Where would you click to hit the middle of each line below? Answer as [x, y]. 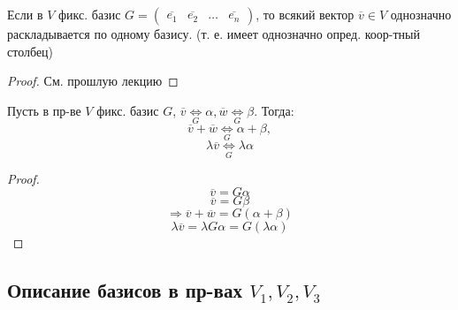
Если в [25, 14]
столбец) [31, 51]
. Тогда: [274, 110]
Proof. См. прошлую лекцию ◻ [93, 81]
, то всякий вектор [305, 14]
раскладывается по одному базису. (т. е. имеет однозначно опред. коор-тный [214, 34]
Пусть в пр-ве [44, 110]
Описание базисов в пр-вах [125, 290]
